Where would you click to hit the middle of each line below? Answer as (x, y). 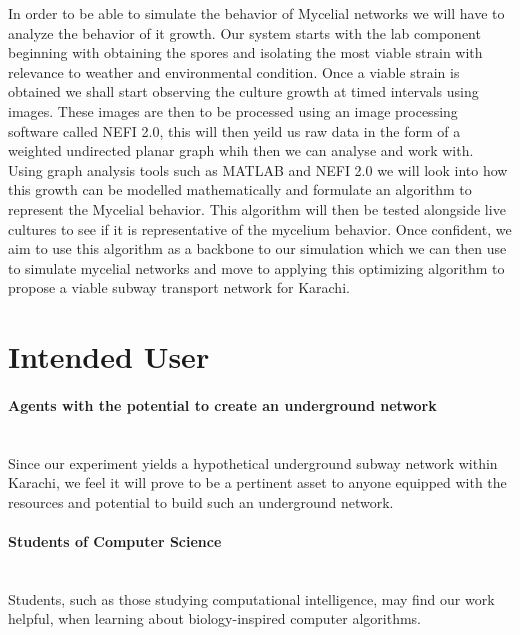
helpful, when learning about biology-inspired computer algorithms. (214, 618)
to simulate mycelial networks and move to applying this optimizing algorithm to (256, 267)
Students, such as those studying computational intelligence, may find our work (251, 598)
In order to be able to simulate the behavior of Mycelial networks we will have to (256, 13)
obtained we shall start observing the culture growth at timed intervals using (243, 91)
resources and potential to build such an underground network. (201, 501)
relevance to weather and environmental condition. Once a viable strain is (234, 71)
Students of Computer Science (115, 541)
